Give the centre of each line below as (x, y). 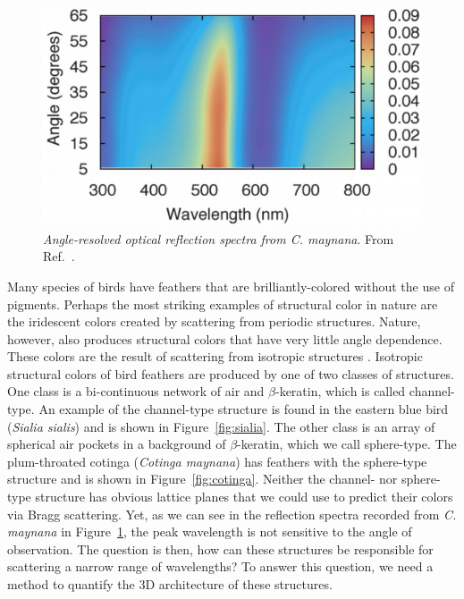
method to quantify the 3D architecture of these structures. (170, 584)
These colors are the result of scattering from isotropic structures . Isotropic (215, 356)
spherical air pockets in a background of (117, 444)
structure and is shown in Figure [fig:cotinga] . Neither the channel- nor (202, 479)
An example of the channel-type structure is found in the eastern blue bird (244, 409)
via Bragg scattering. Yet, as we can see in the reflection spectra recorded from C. (232, 514)
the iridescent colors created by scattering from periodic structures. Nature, (214, 321)
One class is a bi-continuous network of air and (136, 391)
